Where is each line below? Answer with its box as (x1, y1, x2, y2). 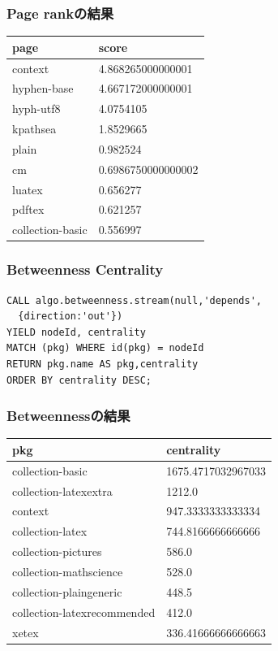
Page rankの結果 (6, 2, 114, 23)
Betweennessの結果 (6, 406, 130, 426)
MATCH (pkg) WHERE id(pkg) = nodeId (6, 342, 204, 354)
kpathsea (12, 120, 57, 137)
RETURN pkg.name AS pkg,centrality (6, 358, 199, 370)
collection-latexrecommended (12, 603, 156, 620)
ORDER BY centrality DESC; (6, 374, 152, 386)
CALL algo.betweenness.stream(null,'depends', (6, 294, 262, 306)
